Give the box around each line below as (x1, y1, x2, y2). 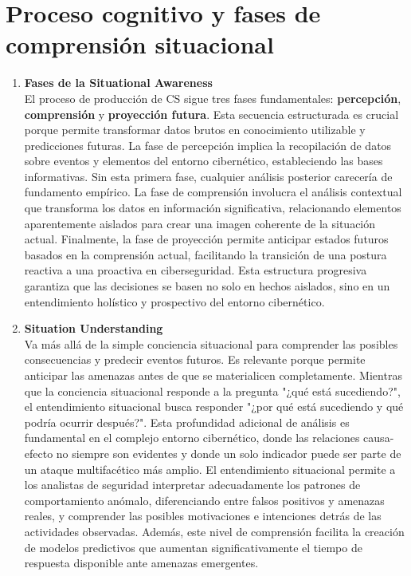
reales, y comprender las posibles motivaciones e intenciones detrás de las (24, 507, 382, 524)
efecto (24, 444, 53, 461)
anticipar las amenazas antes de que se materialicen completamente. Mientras (24, 367, 402, 383)
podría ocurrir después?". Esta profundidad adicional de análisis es (24, 413, 350, 430)
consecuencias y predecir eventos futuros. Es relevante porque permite (24, 351, 366, 368)
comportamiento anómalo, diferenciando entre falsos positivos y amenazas (24, 491, 385, 508)
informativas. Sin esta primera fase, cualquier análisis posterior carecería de (24, 168, 393, 184)
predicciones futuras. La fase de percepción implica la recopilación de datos (24, 136, 392, 153)
